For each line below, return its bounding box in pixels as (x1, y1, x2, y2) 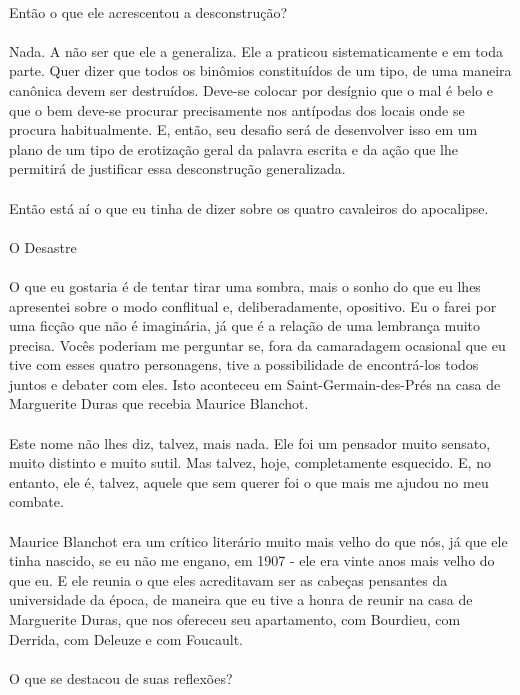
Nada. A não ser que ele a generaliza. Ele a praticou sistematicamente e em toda (9, 40, 503, 61)
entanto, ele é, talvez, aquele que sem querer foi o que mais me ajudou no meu (9, 471, 489, 492)
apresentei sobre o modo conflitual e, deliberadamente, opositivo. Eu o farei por (9, 295, 497, 316)
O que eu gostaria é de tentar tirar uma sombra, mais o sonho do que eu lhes (9, 275, 481, 296)
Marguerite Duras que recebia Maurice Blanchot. (9, 393, 309, 414)
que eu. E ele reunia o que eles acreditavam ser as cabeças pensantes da (9, 569, 448, 590)
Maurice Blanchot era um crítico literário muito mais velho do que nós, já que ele (9, 530, 508, 551)
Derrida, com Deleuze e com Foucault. (9, 628, 243, 649)
